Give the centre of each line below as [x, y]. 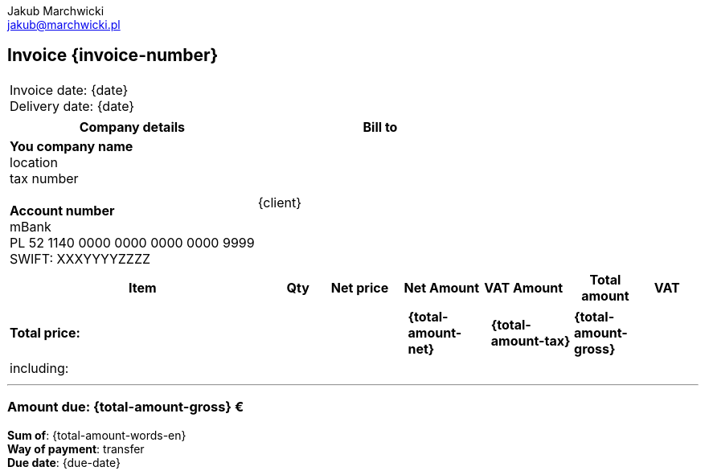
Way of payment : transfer [76, 448]
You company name [72, 146]
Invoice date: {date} [69, 90]
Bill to [380, 127]
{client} [280, 202]
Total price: [45, 332]
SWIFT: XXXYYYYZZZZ [80, 258]
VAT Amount [524, 287]
